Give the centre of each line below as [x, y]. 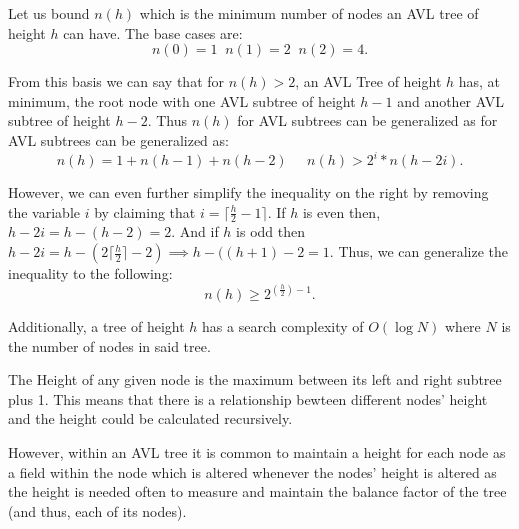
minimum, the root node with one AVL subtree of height [182, 100]
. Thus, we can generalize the [419, 251]
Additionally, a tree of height [96, 326]
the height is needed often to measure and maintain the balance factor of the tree [257, 491]
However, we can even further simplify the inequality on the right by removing [248, 192]
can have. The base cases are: [153, 32]
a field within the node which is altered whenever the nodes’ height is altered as [252, 471]
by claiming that [145, 211]
